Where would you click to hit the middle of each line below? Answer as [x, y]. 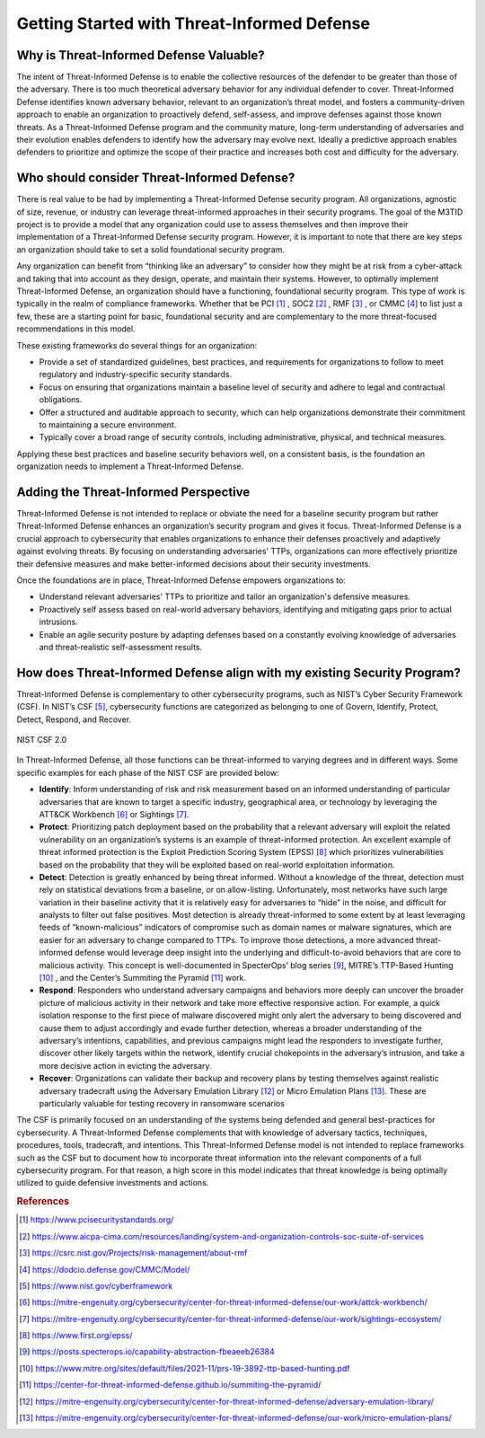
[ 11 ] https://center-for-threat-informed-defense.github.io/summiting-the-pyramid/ [170, 1385]
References [43, 1202]
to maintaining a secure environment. [108, 424]
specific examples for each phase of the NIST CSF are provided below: [148, 772]
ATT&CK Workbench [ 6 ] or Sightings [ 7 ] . [114, 814]
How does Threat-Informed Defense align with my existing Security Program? [239, 672]
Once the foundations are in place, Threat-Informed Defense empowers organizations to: [181, 580]
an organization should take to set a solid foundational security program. [150, 249]
